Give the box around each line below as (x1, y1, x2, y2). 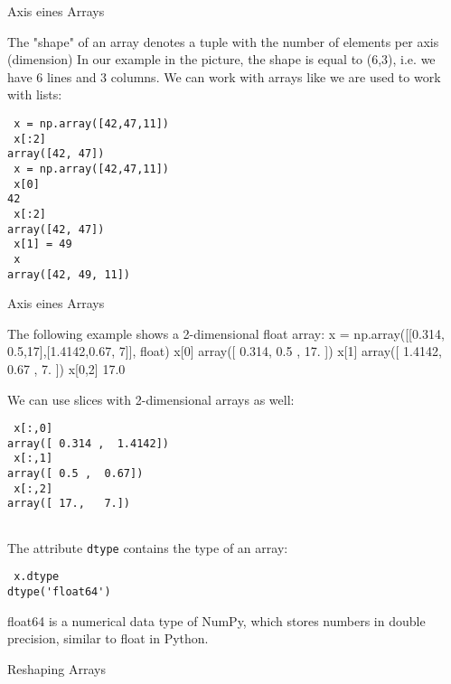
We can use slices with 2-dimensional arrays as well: (7, 389, 295, 408)
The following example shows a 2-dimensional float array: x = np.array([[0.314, (7, 323, 445, 342)
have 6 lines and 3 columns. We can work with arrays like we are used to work (7, 67, 441, 86)
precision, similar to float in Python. (7, 629, 209, 648)
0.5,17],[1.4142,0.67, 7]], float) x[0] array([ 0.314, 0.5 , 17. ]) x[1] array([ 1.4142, (7, 342, 442, 361)
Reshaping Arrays (7, 659, 106, 678)
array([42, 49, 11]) (7, 267, 131, 281)
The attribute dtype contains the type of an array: (7, 538, 288, 557)
